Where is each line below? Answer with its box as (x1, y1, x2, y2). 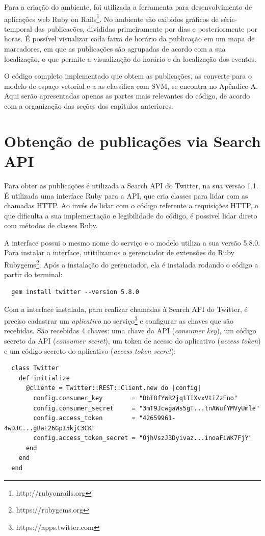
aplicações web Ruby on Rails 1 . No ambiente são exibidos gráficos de (4, 12, 219, 24)
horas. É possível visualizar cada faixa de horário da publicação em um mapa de (4, 33, 255, 44)
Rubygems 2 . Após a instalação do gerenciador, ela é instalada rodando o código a (4, 258, 258, 270)
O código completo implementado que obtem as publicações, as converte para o (4, 70, 252, 81)
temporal (4, 23, 32, 34)
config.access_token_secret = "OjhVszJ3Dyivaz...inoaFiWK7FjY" (33, 434, 252, 442)
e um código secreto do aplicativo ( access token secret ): (4, 345, 176, 356)
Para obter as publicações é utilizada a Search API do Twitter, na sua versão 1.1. (4, 180, 258, 190)
